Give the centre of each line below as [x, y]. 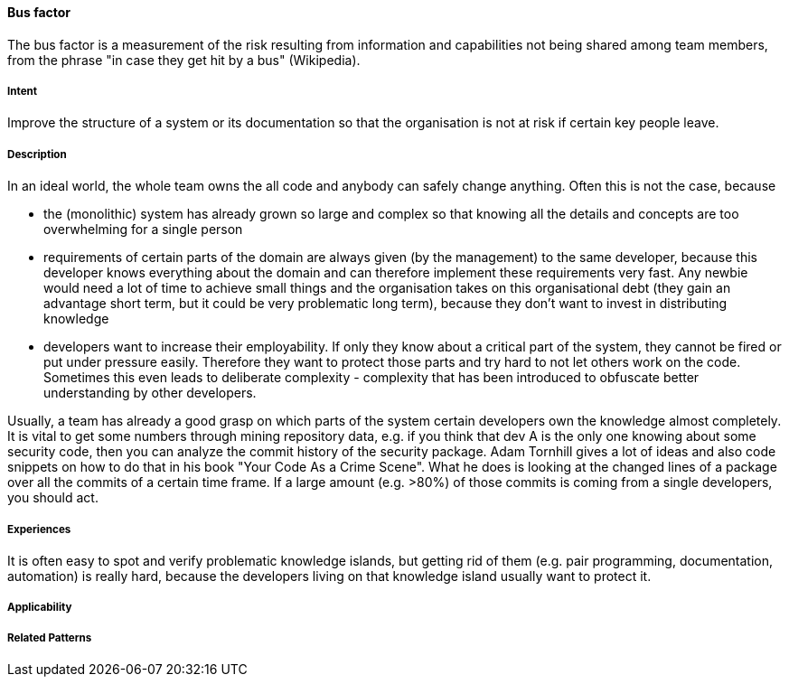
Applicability [40, 608]
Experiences [39, 529]
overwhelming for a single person [143, 230]
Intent [23, 91]
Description [37, 154]
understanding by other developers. [150, 393]
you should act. [53, 498]
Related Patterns [50, 637]
